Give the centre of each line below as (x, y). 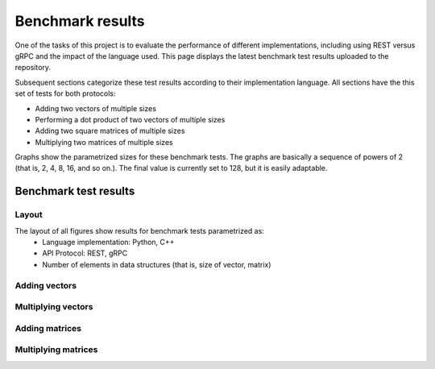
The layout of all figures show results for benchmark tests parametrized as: (140, 230)
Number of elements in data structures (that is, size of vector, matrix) (157, 264)
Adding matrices (48, 328)
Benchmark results (80, 21)
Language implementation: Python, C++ (108, 242)
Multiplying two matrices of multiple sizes (104, 142)
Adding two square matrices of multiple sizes (110, 131)
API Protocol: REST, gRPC (85, 253)
